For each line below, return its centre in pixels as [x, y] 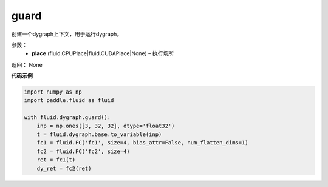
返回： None [27, 64]
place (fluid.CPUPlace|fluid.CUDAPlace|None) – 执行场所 [103, 53]
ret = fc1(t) [56, 160]
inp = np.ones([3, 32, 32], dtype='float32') [106, 126]
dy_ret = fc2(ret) [64, 168]
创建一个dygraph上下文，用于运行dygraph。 [67, 34]
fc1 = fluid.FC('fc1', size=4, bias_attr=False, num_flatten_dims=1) [142, 143]
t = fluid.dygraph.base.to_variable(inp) [99, 134]
